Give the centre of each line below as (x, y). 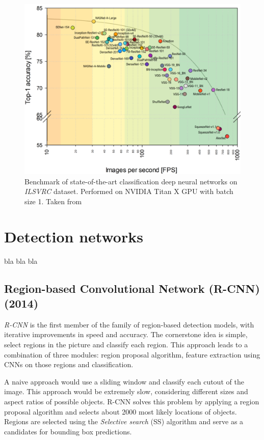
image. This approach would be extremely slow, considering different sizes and (126, 391)
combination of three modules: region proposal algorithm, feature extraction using (132, 354)
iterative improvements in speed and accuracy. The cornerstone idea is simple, (126, 334)
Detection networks (74, 236)
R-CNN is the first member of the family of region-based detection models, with (129, 324)
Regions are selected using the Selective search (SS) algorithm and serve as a (124, 421)
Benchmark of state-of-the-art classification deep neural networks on (131, 181)
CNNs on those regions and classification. (69, 364)
